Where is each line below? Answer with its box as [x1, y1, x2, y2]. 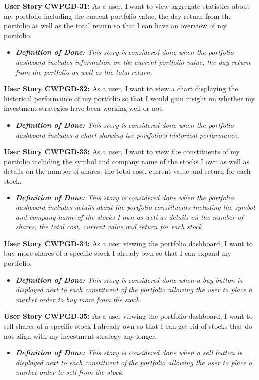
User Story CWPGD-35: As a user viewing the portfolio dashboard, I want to [4, 311, 253, 321]
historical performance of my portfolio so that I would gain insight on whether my [4, 93, 255, 103]
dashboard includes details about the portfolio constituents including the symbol [15, 202, 255, 212]
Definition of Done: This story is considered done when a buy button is [15, 274, 242, 285]
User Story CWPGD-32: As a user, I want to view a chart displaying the [4, 83, 238, 94]
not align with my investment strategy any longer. [4, 330, 157, 341]
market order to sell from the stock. [15, 367, 124, 377]
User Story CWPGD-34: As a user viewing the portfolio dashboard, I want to [4, 238, 253, 248]
